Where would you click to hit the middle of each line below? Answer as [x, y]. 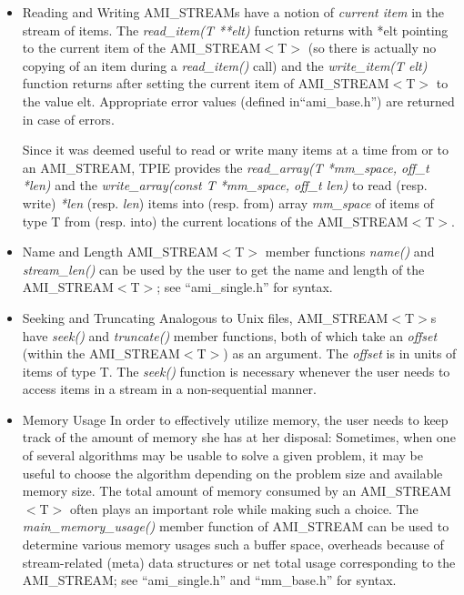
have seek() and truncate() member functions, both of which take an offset [230, 335]
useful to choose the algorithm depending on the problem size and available [232, 473]
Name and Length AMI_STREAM [120, 252]
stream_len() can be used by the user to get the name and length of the [223, 269]
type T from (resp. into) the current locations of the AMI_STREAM [215, 221]
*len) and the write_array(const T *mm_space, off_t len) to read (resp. [225, 185]
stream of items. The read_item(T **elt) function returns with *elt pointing [235, 30]
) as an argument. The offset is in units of [340, 353]
